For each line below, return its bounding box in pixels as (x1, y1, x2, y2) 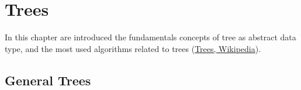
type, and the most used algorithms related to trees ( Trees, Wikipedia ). (5, 42, 261, 54)
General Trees (5, 71, 91, 89)
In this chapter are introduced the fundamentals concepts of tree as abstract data (5, 31, 296, 43)
